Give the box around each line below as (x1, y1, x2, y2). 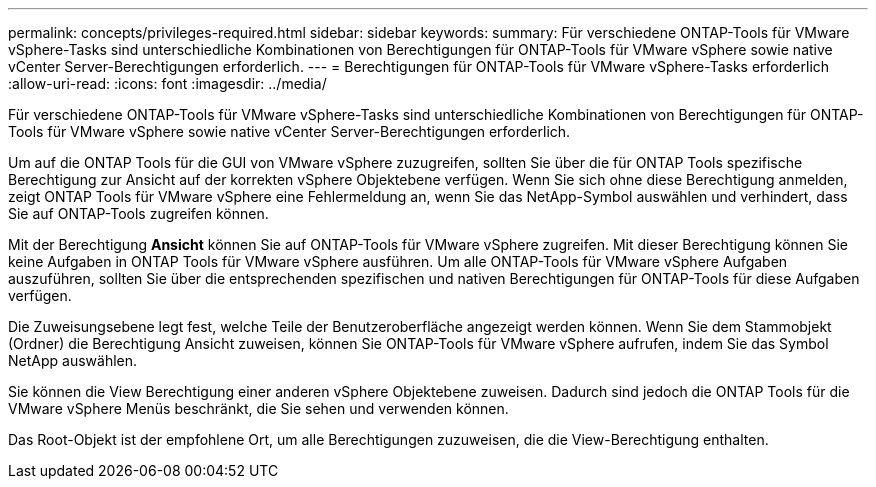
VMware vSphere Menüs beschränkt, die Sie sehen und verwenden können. (8, 400, 509, 417)
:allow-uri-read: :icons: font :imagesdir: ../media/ (8, 75, 327, 92)
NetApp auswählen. (8, 352, 138, 369)
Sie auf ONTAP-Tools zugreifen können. (8, 205, 269, 222)
